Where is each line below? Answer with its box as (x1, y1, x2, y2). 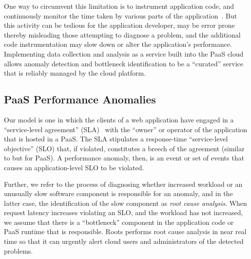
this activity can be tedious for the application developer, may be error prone (4, 20, 235, 30)
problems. (4, 245, 33, 256)
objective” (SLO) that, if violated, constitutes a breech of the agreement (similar (4, 143, 245, 153)
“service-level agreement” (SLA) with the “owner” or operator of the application (4, 124, 248, 134)
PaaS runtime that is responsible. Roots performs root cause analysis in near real (4, 226, 247, 237)
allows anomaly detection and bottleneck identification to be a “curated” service (4, 58, 243, 68)
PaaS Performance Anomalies (4, 92, 156, 107)
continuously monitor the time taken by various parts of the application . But (4, 10, 237, 20)
